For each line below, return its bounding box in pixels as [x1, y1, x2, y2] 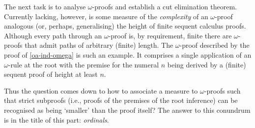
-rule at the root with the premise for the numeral [8, 59, 159, 69]
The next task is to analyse [4, 1, 86, 11]
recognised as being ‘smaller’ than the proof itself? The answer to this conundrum [4, 104, 251, 115]
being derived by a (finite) [167, 59, 246, 69]
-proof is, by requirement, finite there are [108, 30, 232, 40]
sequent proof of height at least [4, 69, 98, 79]
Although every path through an [4, 30, 102, 40]
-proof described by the [179, 40, 250, 50]
